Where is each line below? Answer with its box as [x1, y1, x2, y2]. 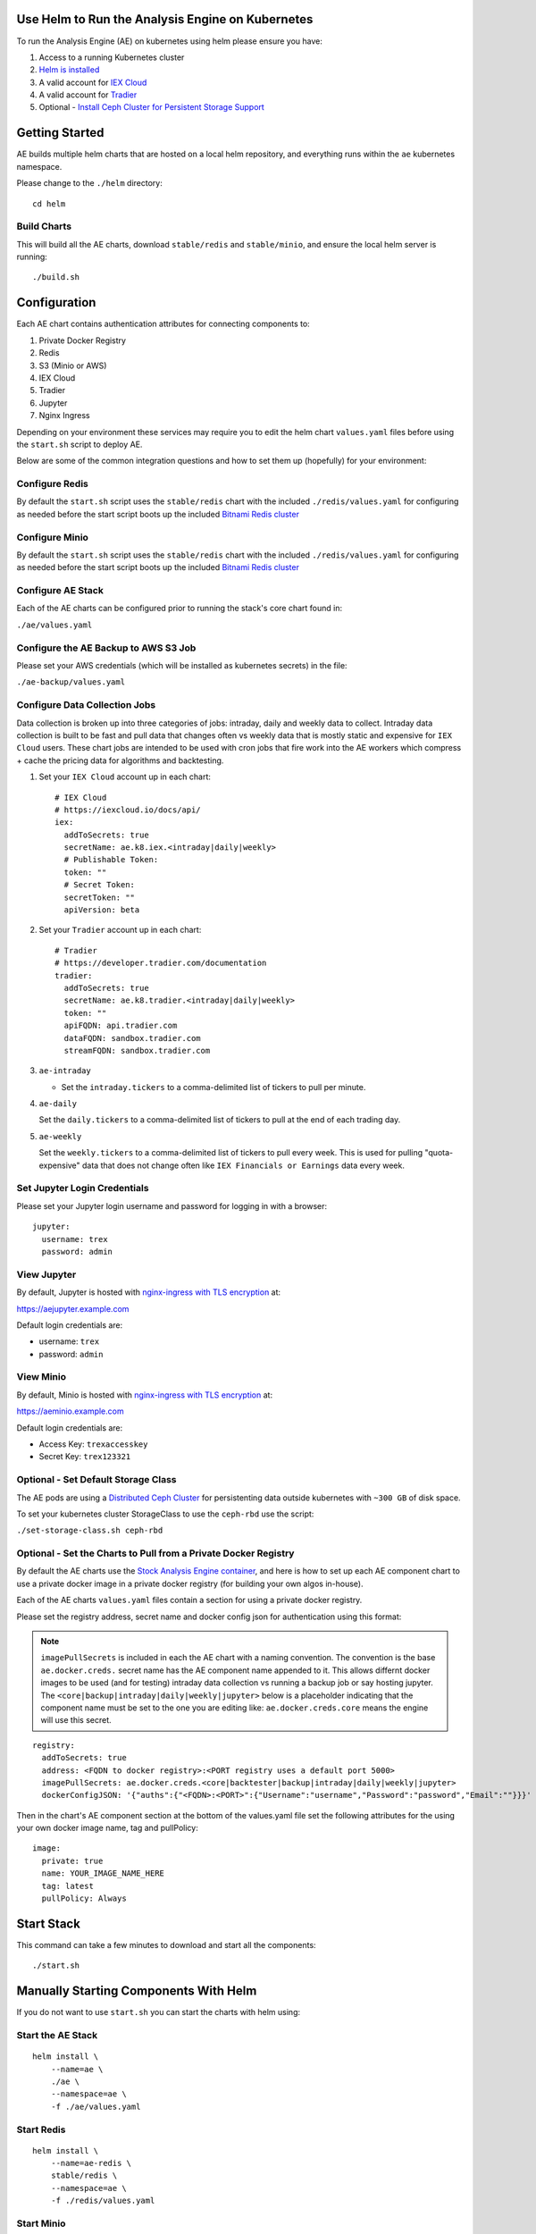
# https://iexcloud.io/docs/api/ [54, 804, 201, 815]
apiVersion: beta [63, 905, 140, 915]
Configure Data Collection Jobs [16, 699, 156, 711]
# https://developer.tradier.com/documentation [54, 958, 267, 969]
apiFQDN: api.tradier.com [63, 1020, 178, 1031]
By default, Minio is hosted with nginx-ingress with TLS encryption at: [16, 1390, 272, 1400]
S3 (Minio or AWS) [38, 360, 107, 371]
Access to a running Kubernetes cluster [38, 52, 185, 63]
